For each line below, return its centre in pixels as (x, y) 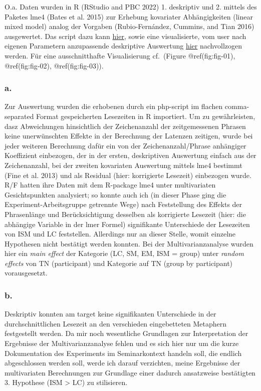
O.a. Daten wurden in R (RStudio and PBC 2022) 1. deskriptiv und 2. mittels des (131, 6)
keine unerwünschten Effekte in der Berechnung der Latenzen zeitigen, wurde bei (129, 136)
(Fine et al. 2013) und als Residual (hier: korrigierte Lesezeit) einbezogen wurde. (128, 175)
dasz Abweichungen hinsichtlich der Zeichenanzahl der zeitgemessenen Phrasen (125, 126)
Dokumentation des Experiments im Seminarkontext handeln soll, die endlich (123, 353)
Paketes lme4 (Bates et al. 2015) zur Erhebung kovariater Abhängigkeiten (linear (129, 16)
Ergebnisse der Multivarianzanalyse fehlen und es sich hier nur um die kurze (122, 343)
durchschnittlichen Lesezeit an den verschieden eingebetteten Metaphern (116, 323)
